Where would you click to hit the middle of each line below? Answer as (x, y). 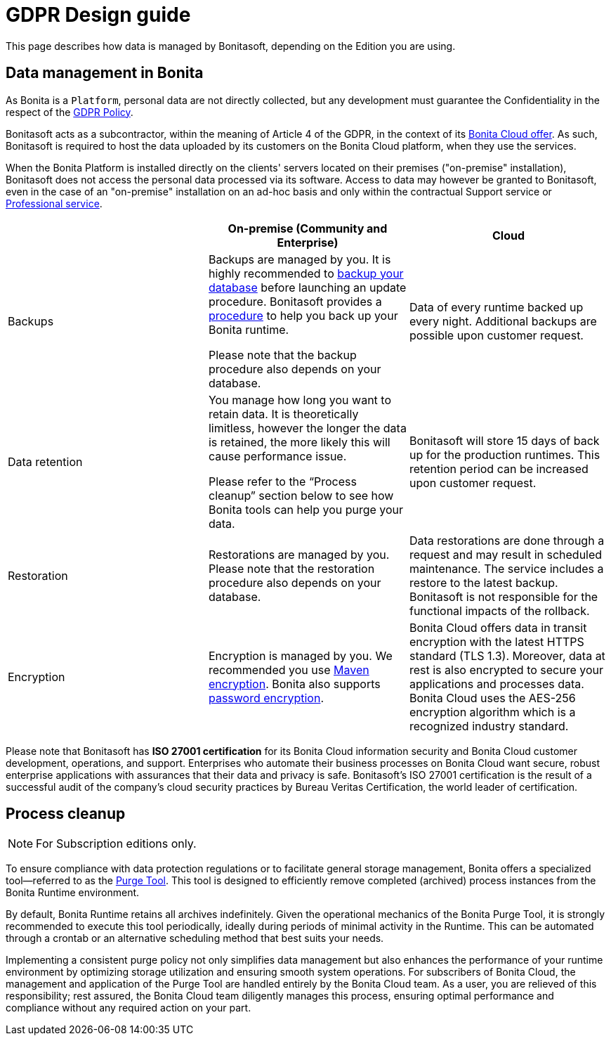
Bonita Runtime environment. (73, 893)
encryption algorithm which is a (492, 712)
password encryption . (266, 698)
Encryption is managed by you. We (300, 655)
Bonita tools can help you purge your (306, 509)
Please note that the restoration (291, 568)
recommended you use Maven (289, 670)
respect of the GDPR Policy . (70, 112)
